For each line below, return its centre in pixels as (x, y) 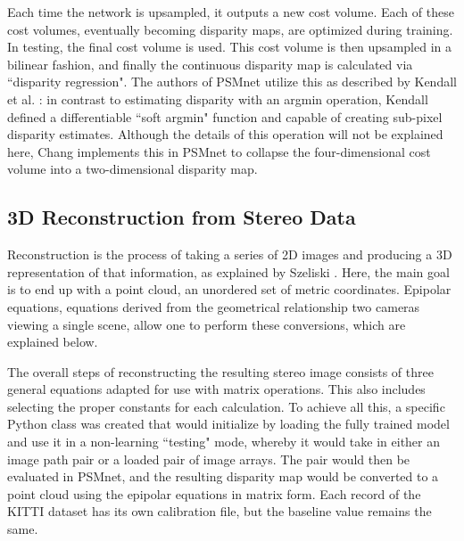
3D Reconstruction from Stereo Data (182, 217)
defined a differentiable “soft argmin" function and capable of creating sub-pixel (225, 116)
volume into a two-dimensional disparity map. (133, 169)
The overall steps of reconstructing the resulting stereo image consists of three (220, 371)
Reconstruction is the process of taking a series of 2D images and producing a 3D (230, 254)
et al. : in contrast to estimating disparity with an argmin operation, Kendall (218, 98)
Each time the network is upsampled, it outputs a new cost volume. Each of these (231, 12)
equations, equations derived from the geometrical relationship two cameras (214, 306)
